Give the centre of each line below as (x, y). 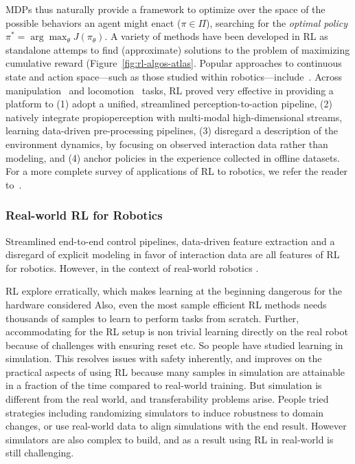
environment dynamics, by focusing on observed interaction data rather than (167, 144)
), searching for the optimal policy (277, 22)
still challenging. (40, 453)
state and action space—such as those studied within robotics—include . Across (174, 76)
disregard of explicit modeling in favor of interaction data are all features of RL (173, 254)
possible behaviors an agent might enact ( (93, 22)
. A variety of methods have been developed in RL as (216, 36)
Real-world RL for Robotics (84, 215)
